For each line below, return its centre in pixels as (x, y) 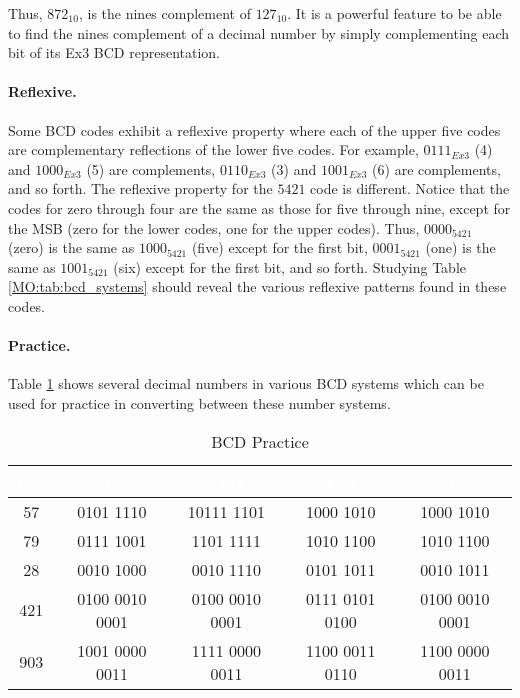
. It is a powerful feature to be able (394, 13)
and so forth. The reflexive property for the (140, 188)
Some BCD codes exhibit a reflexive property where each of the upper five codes (254, 129)
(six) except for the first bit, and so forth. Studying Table (289, 266)
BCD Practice (260, 441)
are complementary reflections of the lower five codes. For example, (213, 149)
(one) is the (460, 247)
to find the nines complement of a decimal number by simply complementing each (259, 32)
